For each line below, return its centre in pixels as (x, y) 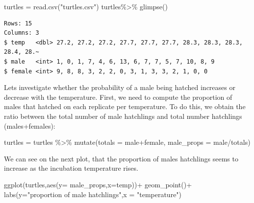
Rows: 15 (18, 23)
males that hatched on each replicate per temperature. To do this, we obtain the (125, 106)
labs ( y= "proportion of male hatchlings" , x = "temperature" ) (93, 194)
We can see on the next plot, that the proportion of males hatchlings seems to (121, 158)
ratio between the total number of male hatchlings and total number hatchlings (123, 116)
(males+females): (30, 125)
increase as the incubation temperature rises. (71, 168)
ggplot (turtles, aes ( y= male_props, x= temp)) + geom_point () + (98, 184)
